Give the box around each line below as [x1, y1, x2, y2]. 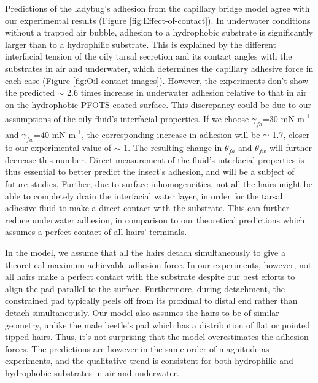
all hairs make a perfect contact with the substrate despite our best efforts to [5, 270, 295, 283]
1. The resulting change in [123, 141, 222, 154]
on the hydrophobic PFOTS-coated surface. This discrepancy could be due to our [5, 98, 311, 110]
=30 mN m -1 [262, 110, 311, 125]
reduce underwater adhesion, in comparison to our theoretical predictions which [5, 213, 305, 226]
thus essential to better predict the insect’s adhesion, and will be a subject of [5, 165, 295, 178]
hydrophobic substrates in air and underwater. [5, 366, 179, 379]
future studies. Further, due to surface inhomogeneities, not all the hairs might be [5, 177, 312, 190]
